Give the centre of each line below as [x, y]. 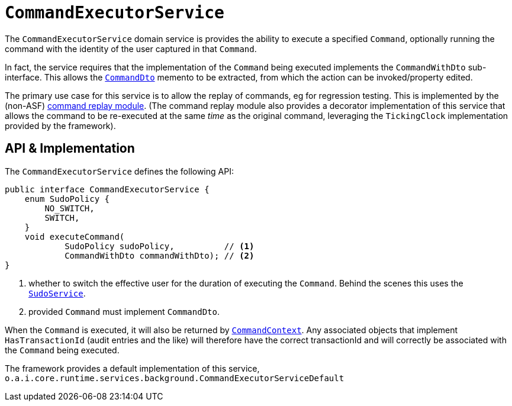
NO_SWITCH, [70, 208]
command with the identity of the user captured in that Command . [131, 49]
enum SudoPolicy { [67, 199]
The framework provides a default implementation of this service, [132, 368]
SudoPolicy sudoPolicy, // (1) [160, 246]
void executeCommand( [75, 236]
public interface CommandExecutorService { [107, 189]
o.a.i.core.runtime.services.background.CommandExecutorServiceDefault [175, 378]
